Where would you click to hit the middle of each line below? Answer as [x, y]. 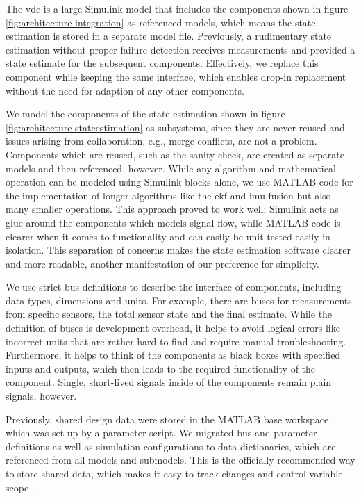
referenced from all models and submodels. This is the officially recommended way [180, 460]
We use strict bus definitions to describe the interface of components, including [174, 287]
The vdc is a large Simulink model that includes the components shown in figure [177, 8]
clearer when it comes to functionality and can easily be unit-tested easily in [168, 236]
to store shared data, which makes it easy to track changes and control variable [174, 473]
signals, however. [41, 396]
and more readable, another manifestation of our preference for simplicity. [162, 263]
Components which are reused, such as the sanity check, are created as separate [175, 154]
